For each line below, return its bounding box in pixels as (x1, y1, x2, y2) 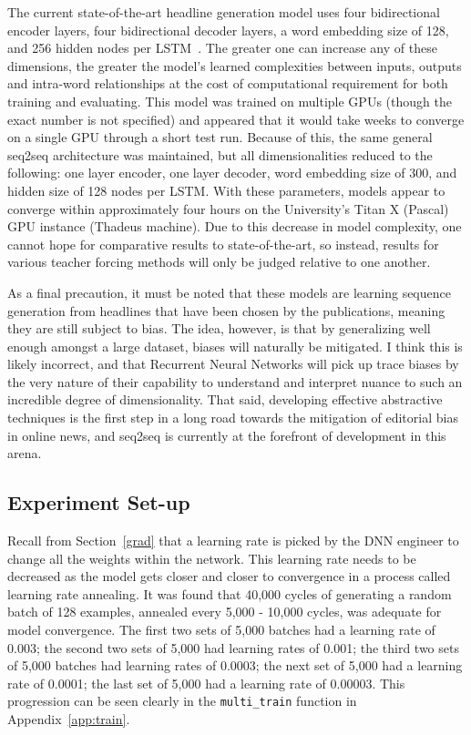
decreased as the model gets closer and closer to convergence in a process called (7, 567, 451, 586)
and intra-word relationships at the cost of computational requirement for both (7, 74, 448, 93)
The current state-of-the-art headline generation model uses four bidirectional (7, 3, 440, 21)
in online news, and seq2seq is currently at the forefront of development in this (7, 425, 446, 444)
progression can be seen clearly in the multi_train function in (7, 691, 357, 710)
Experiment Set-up (7, 488, 190, 516)
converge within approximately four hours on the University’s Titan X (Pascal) (7, 199, 449, 218)
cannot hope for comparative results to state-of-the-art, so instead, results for (7, 234, 439, 253)
